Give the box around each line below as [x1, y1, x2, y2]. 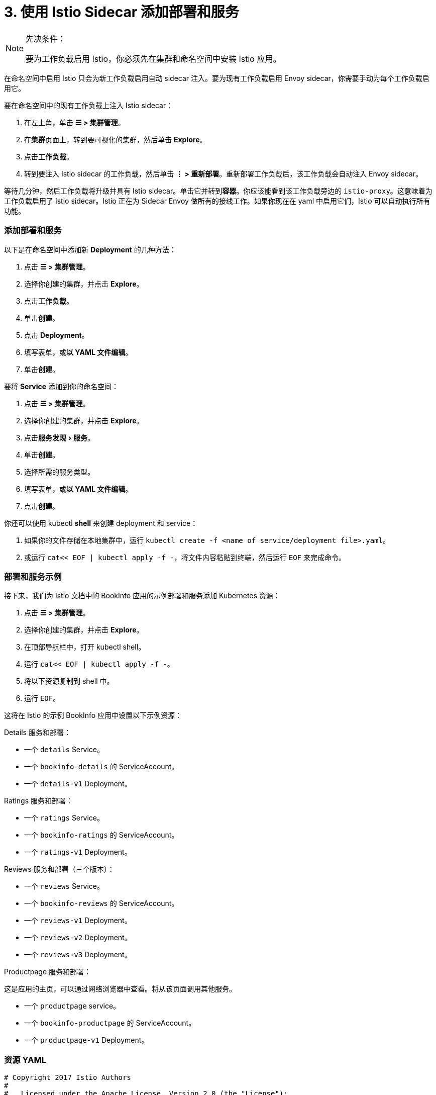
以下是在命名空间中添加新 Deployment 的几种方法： [4, 245, 176, 254]
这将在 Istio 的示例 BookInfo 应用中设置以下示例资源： [4, 711, 182, 720]
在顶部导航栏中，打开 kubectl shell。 [24, 643, 146, 652]
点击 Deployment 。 [24, 330, 89, 339]
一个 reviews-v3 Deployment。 [24, 950, 132, 959]
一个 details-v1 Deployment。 [24, 779, 132, 788]
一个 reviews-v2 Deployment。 [24, 933, 132, 942]
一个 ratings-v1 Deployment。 [24, 848, 132, 857]
